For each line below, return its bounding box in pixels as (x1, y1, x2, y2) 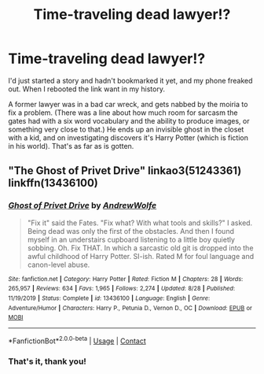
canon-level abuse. (27, 260, 90, 269)
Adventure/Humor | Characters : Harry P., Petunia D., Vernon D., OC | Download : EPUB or (8, 304, 253, 312)
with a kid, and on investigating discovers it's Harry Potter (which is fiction (8, 132, 249, 143)
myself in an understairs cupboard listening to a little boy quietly (27, 235, 236, 244)
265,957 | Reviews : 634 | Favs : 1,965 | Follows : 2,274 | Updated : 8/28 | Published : (8, 285, 236, 293)
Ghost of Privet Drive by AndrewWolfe (8, 200, 157, 211)
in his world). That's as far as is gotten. (8, 141, 134, 150)
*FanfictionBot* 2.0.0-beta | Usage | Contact (8, 335, 147, 346)
